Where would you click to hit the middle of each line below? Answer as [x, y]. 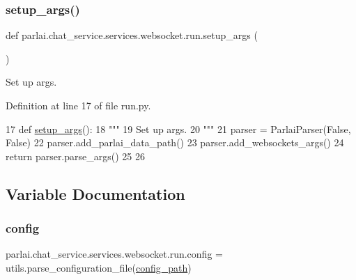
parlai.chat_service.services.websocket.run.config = [114, 254]
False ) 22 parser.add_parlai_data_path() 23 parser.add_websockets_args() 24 [175, 142]
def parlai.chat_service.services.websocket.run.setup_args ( [132, 35]
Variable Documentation [95, 193]
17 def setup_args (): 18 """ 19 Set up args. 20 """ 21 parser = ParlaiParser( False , [178, 129]
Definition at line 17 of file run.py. [78, 105]
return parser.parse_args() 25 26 [75, 156]
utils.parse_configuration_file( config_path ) [99, 267]
